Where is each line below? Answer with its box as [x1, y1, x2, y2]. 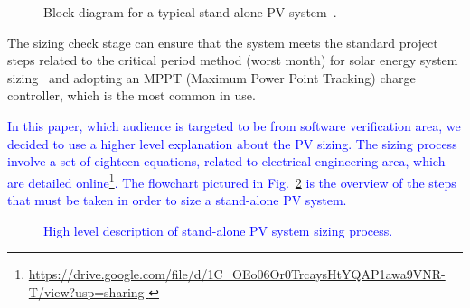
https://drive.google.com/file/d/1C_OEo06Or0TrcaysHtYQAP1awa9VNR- [28, 265, 446, 284]
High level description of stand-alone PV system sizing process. [43, 220, 393, 239]
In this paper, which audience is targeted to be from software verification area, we [7, 116, 461, 135]
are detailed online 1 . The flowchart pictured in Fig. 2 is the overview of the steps [7, 170, 456, 191]
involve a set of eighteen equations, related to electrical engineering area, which [7, 152, 446, 171]
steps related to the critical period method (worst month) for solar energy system [7, 51, 458, 70]
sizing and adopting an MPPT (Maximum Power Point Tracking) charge [7, 68, 416, 87]
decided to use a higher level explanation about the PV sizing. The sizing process [7, 134, 457, 153]
